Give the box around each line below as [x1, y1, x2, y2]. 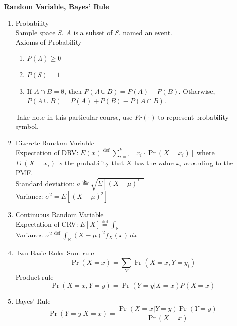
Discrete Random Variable [15, 137, 94, 147]
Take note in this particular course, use [15, 111, 133, 122]
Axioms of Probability [15, 36, 82, 47]
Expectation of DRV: [15, 147, 79, 157]
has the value [134, 158, 174, 168]
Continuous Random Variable [15, 209, 104, 219]
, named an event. [118, 27, 172, 37]
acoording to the [184, 158, 233, 168]
